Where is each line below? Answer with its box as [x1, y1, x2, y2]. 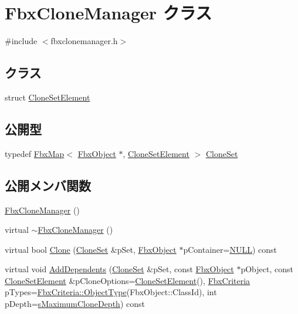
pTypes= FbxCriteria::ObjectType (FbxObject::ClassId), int [5, 286, 217, 298]
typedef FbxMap [5, 147, 65, 159]
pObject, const [241, 263, 293, 275]
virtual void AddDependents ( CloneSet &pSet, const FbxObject [5, 263, 234, 275]
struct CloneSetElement [5, 91, 90, 103]
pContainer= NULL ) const [183, 243, 277, 255]
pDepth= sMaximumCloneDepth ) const [5, 298, 145, 310]
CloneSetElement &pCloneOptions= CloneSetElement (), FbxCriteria [5, 274, 250, 286]
